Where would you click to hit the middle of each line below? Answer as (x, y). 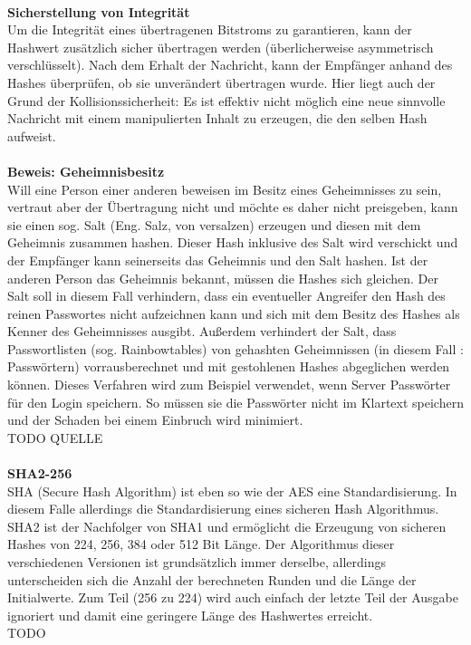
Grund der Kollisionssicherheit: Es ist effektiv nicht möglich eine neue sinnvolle (226, 100)
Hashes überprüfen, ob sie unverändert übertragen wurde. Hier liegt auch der (221, 82)
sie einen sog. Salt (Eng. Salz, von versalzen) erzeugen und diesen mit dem (214, 224)
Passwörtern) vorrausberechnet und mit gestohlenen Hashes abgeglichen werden (229, 366)
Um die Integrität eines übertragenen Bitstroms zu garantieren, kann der (210, 29)
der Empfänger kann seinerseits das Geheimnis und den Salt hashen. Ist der (218, 260)
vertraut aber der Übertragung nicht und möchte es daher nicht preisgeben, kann (233, 207)
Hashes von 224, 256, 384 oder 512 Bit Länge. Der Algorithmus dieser (201, 544)
